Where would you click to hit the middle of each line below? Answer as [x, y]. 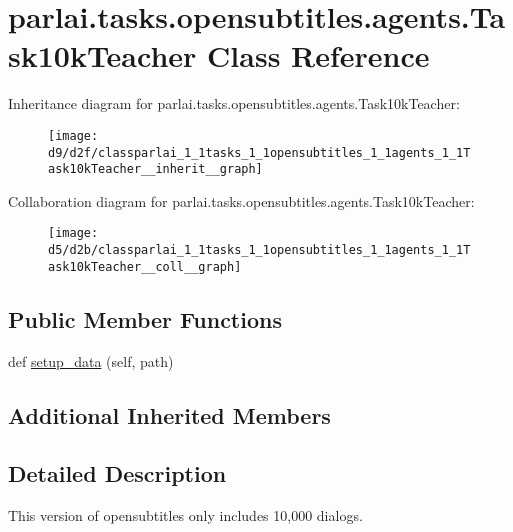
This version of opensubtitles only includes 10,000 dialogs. [185, 515]
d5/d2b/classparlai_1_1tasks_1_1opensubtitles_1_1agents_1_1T [259, 250]
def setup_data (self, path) [91, 360]
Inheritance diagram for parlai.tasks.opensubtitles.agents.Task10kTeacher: [234, 103]
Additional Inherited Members [169, 414]
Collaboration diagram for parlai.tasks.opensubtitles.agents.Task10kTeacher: [241, 200]
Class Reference [318, 55]
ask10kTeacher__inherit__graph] [155, 169]
